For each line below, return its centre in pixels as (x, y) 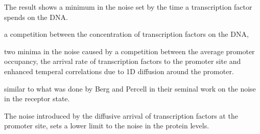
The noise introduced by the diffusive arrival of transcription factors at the (121, 115)
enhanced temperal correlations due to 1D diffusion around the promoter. (119, 71)
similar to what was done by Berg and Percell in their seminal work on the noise (130, 88)
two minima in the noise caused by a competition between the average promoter (129, 51)
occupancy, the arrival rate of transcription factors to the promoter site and (123, 61)
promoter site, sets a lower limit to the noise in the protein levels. (107, 126)
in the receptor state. (37, 98)
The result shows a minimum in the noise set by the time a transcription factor (128, 7)
